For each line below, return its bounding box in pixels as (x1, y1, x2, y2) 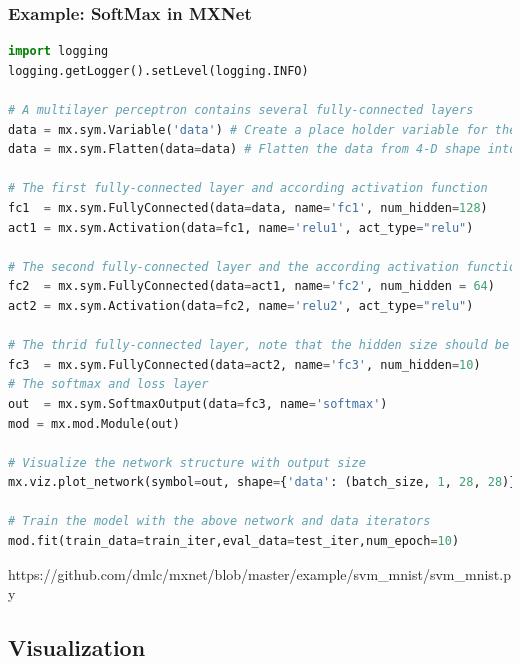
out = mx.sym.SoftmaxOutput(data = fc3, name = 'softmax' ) (8, 396, 388, 411)
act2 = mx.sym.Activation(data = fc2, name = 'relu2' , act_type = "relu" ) (8, 298, 474, 313)
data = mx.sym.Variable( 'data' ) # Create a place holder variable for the (8, 122, 517, 137)
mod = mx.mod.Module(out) (8, 416, 180, 431)
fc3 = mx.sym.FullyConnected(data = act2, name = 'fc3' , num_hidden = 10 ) (8, 357, 481, 372)
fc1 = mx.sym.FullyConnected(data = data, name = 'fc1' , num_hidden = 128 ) (8, 200, 488, 215)
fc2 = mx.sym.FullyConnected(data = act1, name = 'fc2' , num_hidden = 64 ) (8, 279, 495, 294)
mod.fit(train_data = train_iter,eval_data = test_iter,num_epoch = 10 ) (8, 534, 460, 549)
